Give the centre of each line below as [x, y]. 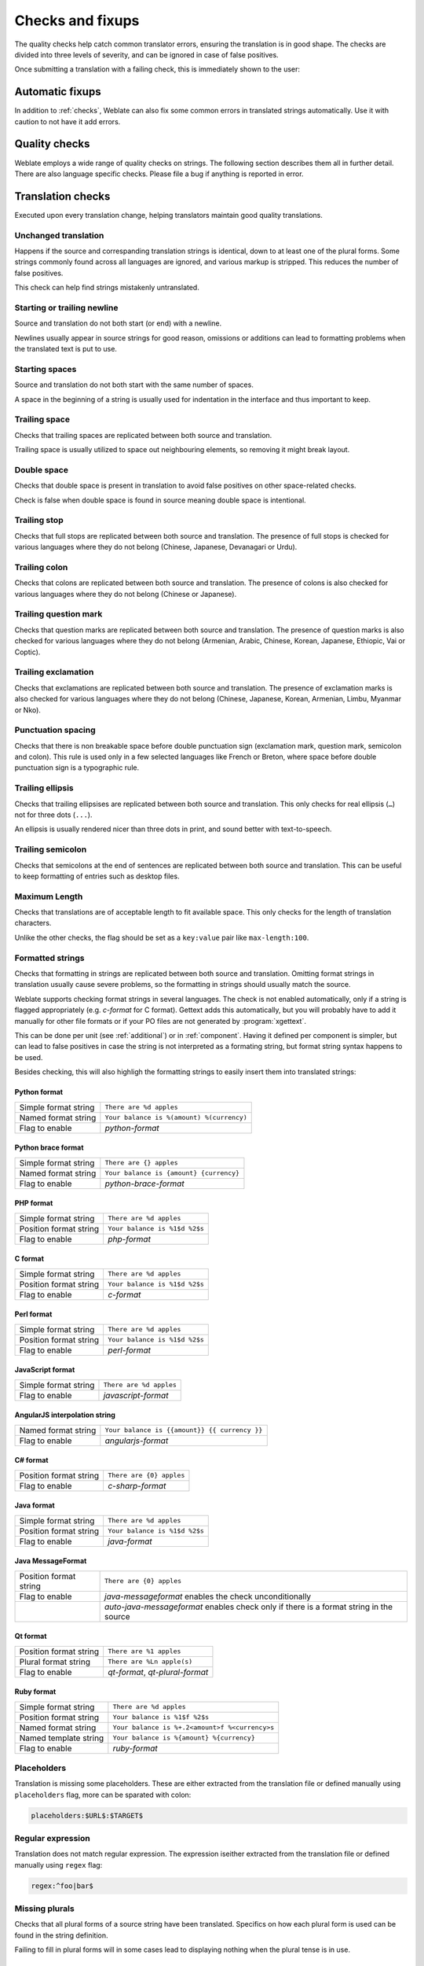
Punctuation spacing [55, 730]
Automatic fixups [58, 92]
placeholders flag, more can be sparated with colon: [103, 1795]
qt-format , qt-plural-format [158, 1672]
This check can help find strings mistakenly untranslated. [107, 288]
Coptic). [27, 652]
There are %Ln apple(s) [150, 1662]
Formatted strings [49, 958]
